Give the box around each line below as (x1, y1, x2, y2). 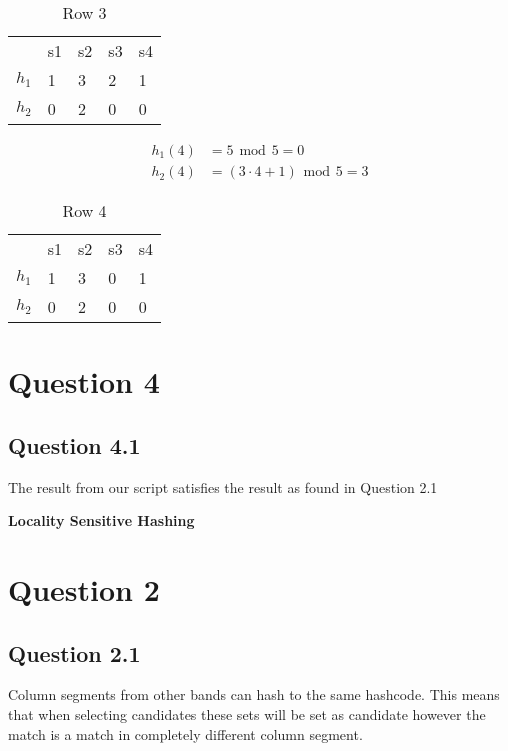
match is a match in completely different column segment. (8, 723, 363, 744)
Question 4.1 (8, 429, 141, 460)
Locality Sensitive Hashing (8, 510, 195, 531)
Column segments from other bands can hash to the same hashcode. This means (8, 684, 500, 705)
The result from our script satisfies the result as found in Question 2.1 (8, 476, 438, 497)
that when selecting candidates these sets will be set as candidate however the (8, 704, 486, 724)
